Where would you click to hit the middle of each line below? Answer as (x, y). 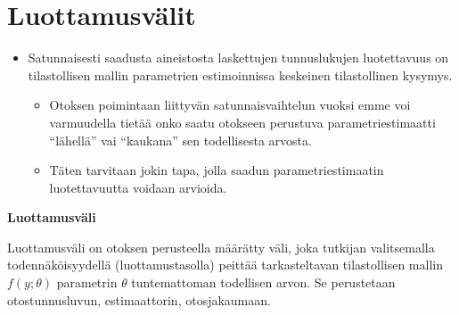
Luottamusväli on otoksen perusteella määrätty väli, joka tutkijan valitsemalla (221, 247)
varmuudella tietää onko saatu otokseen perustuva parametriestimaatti (242, 122)
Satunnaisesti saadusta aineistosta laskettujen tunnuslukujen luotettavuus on (238, 58)
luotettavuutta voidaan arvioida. (138, 187)
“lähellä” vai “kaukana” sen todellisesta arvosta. (180, 140)
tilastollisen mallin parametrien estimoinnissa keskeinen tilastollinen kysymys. (240, 75)
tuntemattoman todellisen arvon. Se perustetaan (263, 282)
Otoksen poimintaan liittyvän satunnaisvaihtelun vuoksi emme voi (230, 105)
